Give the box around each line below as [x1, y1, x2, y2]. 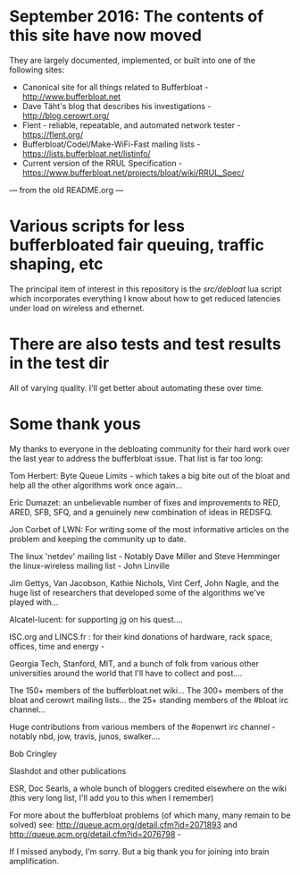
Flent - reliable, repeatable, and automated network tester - [21, 119, 241, 131]
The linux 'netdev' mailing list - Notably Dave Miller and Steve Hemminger [9, 550, 281, 561]
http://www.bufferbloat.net [21, 91, 121, 102]
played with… [9, 597, 59, 607]
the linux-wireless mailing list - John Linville [9, 560, 170, 571]
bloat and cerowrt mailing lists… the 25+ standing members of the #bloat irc [9, 694, 289, 705]
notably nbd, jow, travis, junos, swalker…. [9, 731, 161, 742]
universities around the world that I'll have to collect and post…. [9, 667, 243, 678]
